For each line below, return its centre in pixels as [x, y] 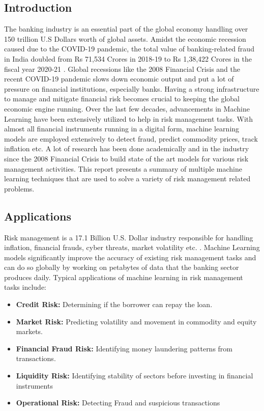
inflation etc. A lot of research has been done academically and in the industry [127, 148]
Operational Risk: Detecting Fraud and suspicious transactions [118, 403]
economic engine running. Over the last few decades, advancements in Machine [127, 108]
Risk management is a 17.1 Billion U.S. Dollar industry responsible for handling [129, 237]
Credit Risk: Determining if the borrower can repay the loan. [114, 304]
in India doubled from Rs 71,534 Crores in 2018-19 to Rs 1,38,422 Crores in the [128, 58]
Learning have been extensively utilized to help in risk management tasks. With [129, 118]
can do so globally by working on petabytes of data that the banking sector [122, 267]
